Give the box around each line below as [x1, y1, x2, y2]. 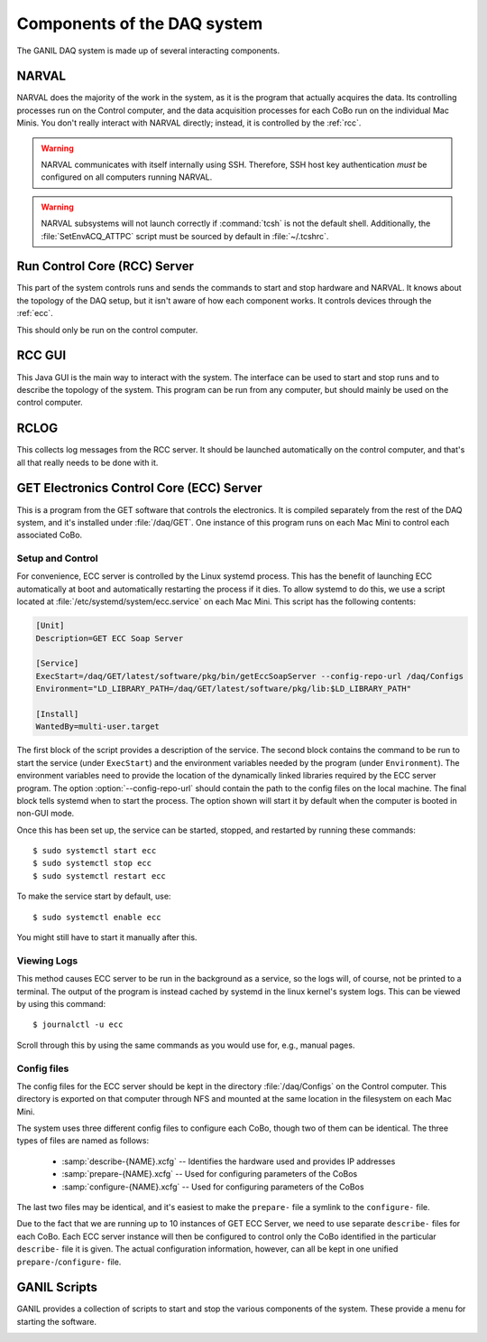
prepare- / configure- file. [16, 1256, 122, 1267]
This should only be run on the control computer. [16, 324, 198, 335]
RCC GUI [16, 348, 67, 363]
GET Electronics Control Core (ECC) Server [16, 480, 263, 496]
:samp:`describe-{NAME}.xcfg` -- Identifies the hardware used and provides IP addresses [61, 1156, 396, 1167]
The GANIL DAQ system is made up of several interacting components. [16, 45, 280, 56]
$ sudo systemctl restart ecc [32, 871, 167, 881]
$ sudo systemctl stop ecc [32, 858, 152, 869]
